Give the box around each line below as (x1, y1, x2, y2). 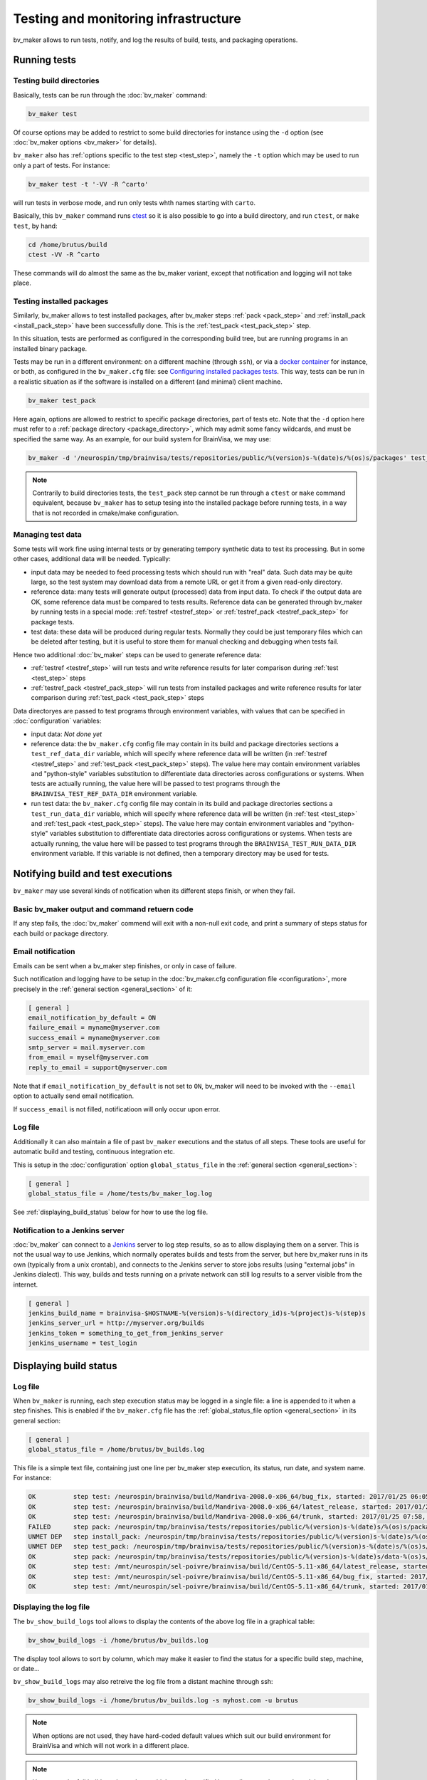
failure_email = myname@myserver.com (28, 1024, 160, 1032)
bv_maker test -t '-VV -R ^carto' (28, 180, 149, 188)
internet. (13, 1280, 38, 1289)
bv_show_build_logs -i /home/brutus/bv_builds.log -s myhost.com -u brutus (28, 1697, 299, 1705)
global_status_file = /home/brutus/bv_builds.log (28, 1445, 205, 1454)
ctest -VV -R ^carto (28, 250, 100, 258)
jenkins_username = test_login (28, 1339, 138, 1347)
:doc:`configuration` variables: (13, 716, 102, 726)
